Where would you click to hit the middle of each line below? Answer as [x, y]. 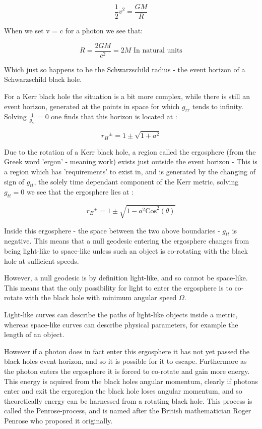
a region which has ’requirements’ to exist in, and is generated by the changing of [130, 171]
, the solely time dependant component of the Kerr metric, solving [136, 181]
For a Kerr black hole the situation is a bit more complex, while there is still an [127, 96]
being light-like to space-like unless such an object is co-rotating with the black [126, 251]
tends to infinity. [218, 106]
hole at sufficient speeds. [42, 260]
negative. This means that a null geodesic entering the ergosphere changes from [127, 241]
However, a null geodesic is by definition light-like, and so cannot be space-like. [126, 278]
